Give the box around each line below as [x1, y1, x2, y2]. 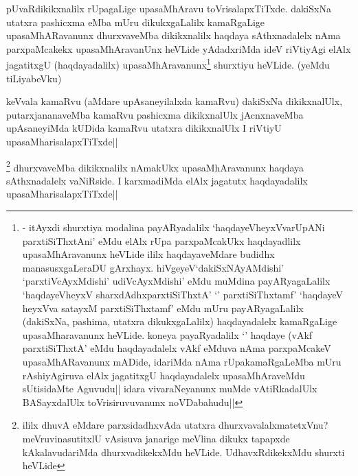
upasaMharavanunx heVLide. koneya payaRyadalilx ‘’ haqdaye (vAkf [22, 327, 313, 342]
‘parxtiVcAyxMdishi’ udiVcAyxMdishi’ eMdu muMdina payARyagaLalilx [22, 274, 331, 288]
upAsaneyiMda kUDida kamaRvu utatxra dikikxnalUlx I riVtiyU [6, 121, 282, 135]
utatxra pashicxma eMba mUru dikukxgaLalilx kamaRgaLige [6, 14, 265, 29]
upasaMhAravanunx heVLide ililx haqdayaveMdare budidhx [22, 247, 275, 261]
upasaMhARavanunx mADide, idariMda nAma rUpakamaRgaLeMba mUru [22, 354, 342, 368]
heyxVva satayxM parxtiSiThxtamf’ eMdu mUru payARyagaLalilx [22, 300, 304, 315]
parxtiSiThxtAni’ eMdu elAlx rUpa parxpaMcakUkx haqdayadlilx [22, 233, 301, 248]
